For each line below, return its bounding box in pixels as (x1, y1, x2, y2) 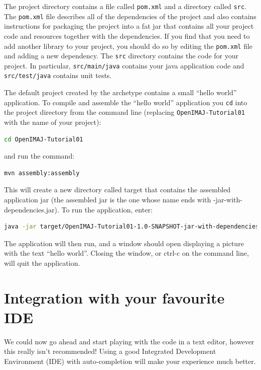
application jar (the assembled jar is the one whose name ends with (4, 194, 211, 204)
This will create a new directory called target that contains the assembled (4, 184, 231, 195)
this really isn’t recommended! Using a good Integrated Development (4, 346, 216, 356)
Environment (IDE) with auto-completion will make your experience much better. (4, 356, 256, 366)
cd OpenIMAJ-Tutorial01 (4, 135, 83, 143)
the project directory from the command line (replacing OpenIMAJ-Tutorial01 (4, 107, 245, 117)
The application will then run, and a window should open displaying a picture (4, 238, 244, 248)
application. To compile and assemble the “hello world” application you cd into (4, 97, 247, 107)
